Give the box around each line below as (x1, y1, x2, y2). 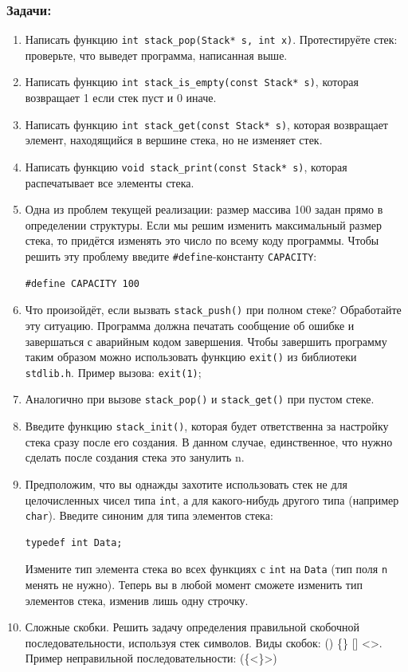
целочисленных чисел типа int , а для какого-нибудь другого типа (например (25, 491, 399, 508)
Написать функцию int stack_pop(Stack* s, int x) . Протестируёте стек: (25, 31, 398, 48)
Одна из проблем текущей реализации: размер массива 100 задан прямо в (25, 201, 383, 218)
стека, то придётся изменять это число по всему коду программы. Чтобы (25, 232, 379, 249)
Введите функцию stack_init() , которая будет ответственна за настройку (25, 418, 389, 434)
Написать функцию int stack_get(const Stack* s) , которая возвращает (25, 116, 388, 132)
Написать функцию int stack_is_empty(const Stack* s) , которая (25, 73, 359, 90)
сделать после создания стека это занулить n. (25, 449, 245, 466)
